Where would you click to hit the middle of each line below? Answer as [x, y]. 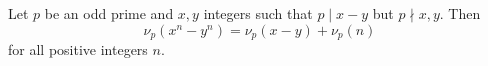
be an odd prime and [109, 13]
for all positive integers [78, 49]
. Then [460, 13]
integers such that [258, 13]
